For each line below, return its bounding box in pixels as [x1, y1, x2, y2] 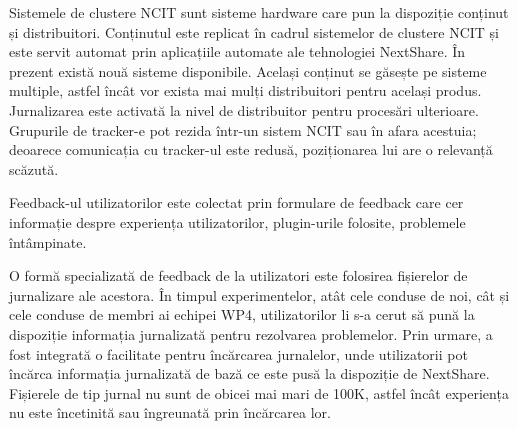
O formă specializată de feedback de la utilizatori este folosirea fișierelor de [9, 265, 468, 286]
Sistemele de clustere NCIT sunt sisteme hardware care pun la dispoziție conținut [9, 2, 509, 22]
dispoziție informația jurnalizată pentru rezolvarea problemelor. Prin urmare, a [9, 323, 493, 344]
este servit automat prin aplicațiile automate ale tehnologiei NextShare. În [9, 41, 466, 62]
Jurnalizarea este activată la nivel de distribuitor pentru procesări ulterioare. [9, 99, 479, 120]
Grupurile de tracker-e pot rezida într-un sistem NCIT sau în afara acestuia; [9, 119, 477, 140]
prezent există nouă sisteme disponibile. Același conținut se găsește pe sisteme [9, 60, 487, 81]
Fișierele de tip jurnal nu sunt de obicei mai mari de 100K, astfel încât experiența [9, 382, 509, 403]
